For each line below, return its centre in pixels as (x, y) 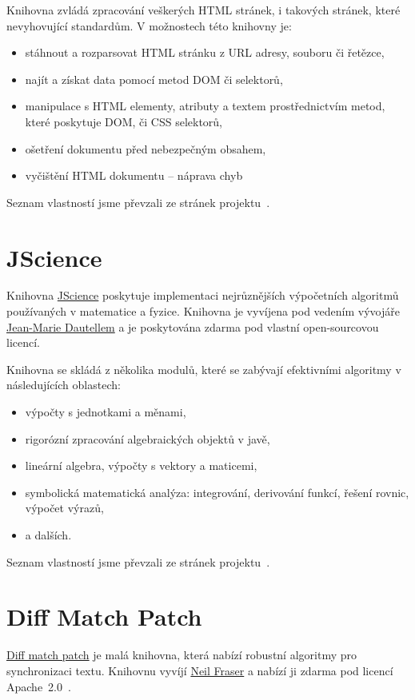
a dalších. (48, 535)
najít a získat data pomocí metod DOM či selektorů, (154, 79)
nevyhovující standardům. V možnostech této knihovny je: (149, 25)
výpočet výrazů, (64, 508)
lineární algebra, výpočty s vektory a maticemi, (141, 465)
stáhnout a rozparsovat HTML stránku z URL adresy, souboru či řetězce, (205, 52)
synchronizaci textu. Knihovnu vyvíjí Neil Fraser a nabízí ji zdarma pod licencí (200, 670)
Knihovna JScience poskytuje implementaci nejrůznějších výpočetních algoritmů (203, 295)
